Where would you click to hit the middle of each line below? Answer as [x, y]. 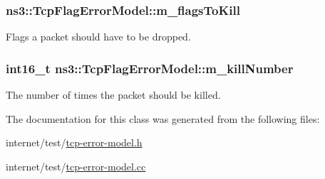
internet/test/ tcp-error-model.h [74, 142]
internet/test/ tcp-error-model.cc [76, 166]
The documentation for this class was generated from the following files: [163, 118]
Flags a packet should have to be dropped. [98, 37]
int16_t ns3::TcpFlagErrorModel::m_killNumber [150, 68]
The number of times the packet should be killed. [113, 95]
